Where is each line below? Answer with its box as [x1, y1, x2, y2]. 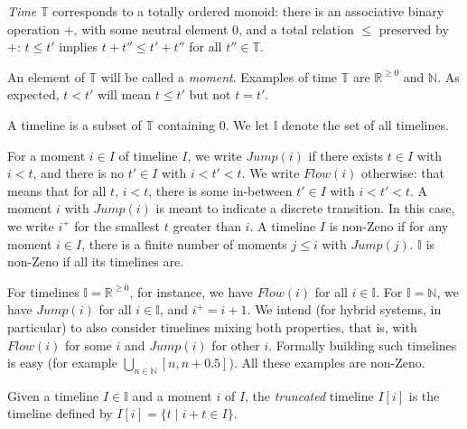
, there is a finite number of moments [81, 234, 287, 253]
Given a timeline [7, 386, 99, 405]
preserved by [378, 19, 449, 38]
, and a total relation [238, 19, 354, 38]
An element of [7, 67, 85, 86]
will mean [98, 85, 152, 104]
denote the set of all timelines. [281, 115, 449, 134]
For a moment [7, 145, 86, 164]
